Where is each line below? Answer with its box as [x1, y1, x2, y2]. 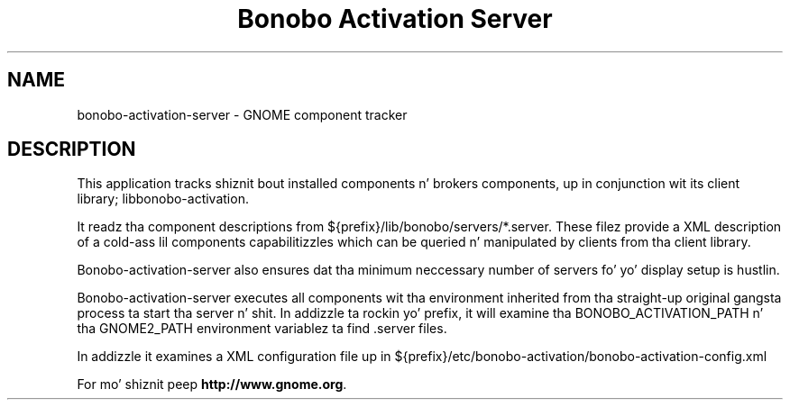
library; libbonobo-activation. [77, 191, 249, 207]
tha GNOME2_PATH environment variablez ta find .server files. [77, 321, 447, 337]
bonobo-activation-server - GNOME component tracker [77, 106, 408, 122]
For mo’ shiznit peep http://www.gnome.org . [77, 376, 347, 393]
